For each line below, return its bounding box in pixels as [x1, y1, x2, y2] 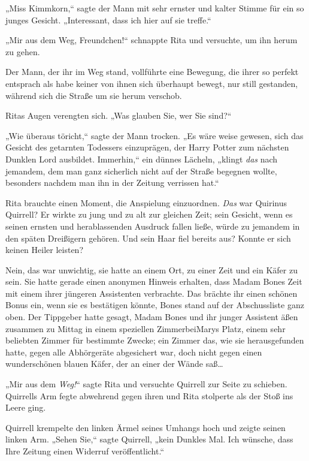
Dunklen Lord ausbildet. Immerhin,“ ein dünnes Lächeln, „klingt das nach [5, 152, 278, 165]
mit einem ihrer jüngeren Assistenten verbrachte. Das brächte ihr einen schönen [5, 287, 298, 299]
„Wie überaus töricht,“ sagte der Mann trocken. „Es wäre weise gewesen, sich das [5, 129, 304, 141]
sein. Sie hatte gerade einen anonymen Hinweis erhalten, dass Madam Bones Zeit [5, 275, 302, 288]
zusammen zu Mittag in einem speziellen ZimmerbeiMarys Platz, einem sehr [5, 322, 286, 335]
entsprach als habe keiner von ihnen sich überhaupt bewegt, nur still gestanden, [5, 77, 298, 89]
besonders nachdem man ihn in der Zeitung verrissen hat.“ [5, 176, 219, 189]
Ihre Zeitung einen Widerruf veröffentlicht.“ [5, 445, 165, 457]
